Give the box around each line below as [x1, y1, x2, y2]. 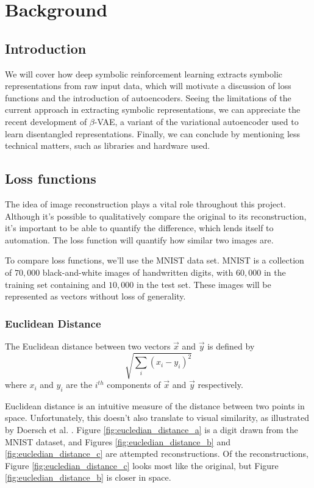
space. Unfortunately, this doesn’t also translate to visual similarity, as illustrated [5, 411, 310, 424]
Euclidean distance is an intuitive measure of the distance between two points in [5, 399, 305, 412]
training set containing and [5, 278, 106, 290]
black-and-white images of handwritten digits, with [42, 265, 234, 278]
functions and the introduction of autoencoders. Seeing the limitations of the [5, 91, 291, 104]
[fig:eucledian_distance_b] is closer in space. [5, 471, 171, 484]
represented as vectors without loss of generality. [5, 290, 186, 303]
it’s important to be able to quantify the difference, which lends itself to [5, 221, 274, 234]
